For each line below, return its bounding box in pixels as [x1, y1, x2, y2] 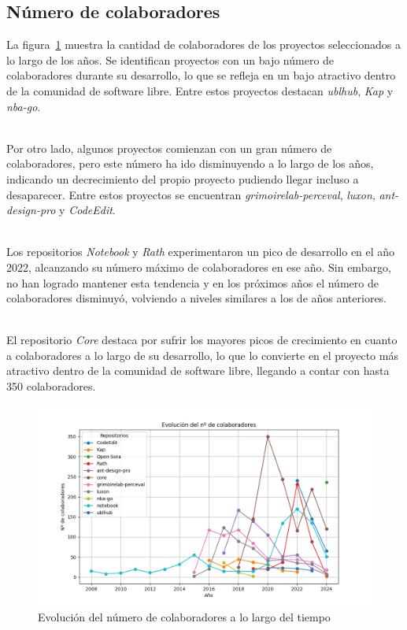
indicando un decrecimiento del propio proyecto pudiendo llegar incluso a [6, 170, 359, 187]
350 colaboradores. [6, 378, 96, 395]
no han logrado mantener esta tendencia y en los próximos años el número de [6, 274, 379, 291]
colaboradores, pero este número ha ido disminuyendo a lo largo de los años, [6, 155, 374, 172]
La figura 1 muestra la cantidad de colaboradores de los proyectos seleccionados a [6, 36, 401, 53]
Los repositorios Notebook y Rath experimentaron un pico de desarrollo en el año [6, 243, 395, 260]
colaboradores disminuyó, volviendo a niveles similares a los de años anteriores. [6, 290, 387, 306]
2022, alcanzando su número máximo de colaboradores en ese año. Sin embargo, [6, 258, 391, 275]
